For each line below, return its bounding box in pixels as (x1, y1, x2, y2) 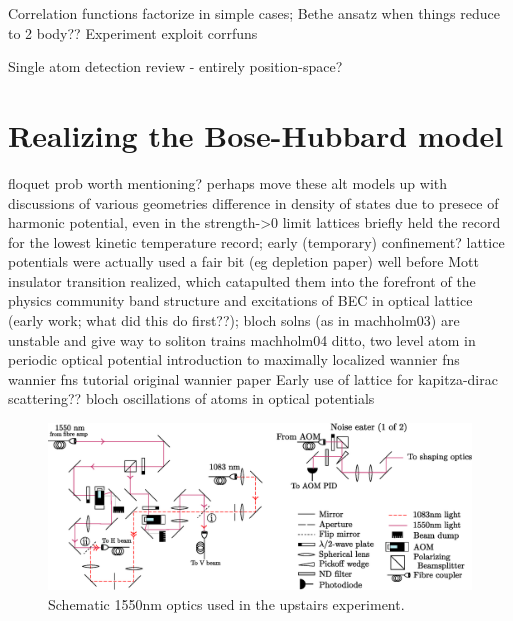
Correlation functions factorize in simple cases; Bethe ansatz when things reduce (8, 3, 500, 23)
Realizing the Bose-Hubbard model (8, 114, 504, 155)
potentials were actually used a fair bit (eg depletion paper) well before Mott (8, 251, 479, 272)
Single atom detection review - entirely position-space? (8, 56, 343, 77)
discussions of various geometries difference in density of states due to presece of (8, 192, 499, 213)
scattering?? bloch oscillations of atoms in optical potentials (8, 388, 375, 409)
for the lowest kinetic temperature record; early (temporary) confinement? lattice (8, 231, 505, 252)
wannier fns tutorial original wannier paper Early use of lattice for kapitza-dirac (8, 368, 498, 389)
